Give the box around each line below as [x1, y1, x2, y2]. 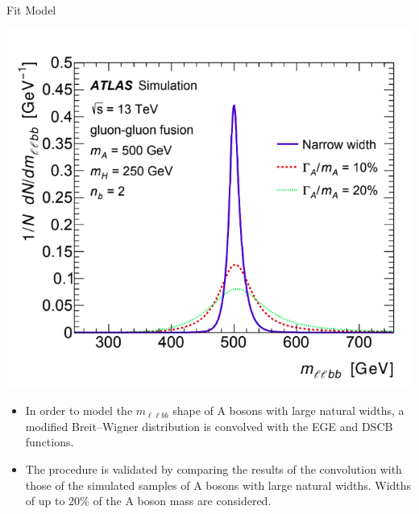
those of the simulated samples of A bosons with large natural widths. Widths [25, 476, 412, 493]
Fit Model [6, 2, 56, 18]
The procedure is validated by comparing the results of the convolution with [25, 461, 402, 478]
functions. [25, 433, 74, 450]
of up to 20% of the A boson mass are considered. [25, 492, 272, 509]
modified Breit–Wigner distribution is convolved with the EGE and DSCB [25, 417, 393, 434]
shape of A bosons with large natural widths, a [172, 402, 404, 419]
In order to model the [25, 402, 133, 419]
